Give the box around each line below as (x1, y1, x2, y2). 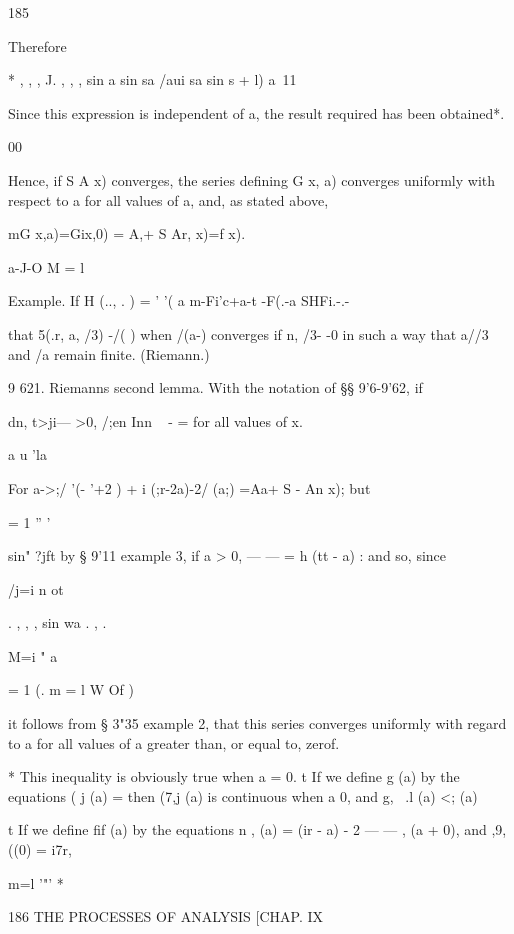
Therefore (8, 35, 67, 56)
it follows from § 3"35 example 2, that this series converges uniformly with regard (8, 713, 507, 734)
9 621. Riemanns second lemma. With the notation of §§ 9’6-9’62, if (8, 377, 423, 398)
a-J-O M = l (8, 256, 85, 277)
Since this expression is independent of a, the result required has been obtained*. (8, 102, 505, 123)
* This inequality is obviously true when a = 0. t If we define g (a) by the (8, 766, 460, 787)
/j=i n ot (8, 578, 64, 599)
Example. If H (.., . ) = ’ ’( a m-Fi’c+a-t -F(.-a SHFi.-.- (8, 290, 350, 311)
